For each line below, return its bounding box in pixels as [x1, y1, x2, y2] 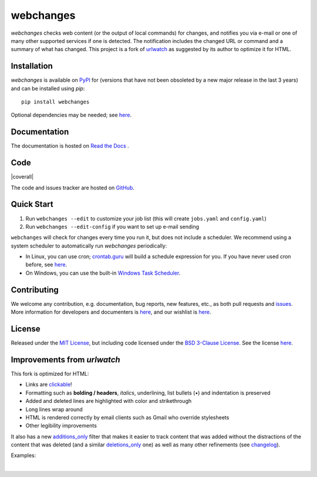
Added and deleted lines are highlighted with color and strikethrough [25, 398, 192, 405]
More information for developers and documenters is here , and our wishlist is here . [11, 309, 211, 316]
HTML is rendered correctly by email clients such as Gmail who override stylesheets [25, 413, 230, 421]
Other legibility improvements [25, 422, 97, 429]
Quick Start [11, 199, 53, 209]
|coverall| [11, 174, 34, 181]
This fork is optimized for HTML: [11, 370, 89, 377]
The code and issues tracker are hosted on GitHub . [11, 184, 135, 191]
